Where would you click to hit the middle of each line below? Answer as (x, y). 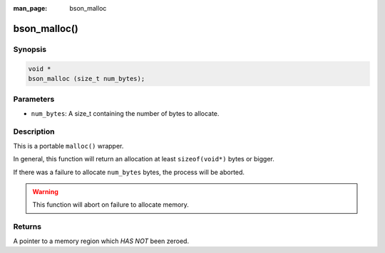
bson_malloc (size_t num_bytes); (87, 79)
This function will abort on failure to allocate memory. (111, 205)
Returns (27, 227)
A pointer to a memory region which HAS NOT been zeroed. (101, 241)
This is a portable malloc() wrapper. (68, 146)
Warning (45, 192)
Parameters (34, 99)
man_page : (30, 8)
